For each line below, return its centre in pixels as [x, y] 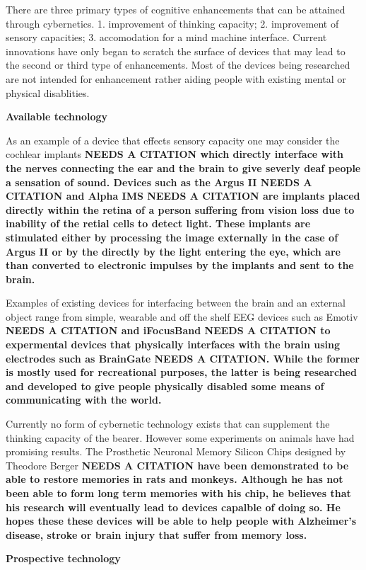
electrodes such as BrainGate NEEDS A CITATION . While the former [183, 358]
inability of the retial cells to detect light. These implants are [158, 223]
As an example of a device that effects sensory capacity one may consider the [173, 140]
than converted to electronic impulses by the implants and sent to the [180, 265]
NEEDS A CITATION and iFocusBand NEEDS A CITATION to [168, 330]
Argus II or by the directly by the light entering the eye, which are [173, 251]
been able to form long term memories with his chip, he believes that [178, 493]
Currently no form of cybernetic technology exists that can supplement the [168, 424]
